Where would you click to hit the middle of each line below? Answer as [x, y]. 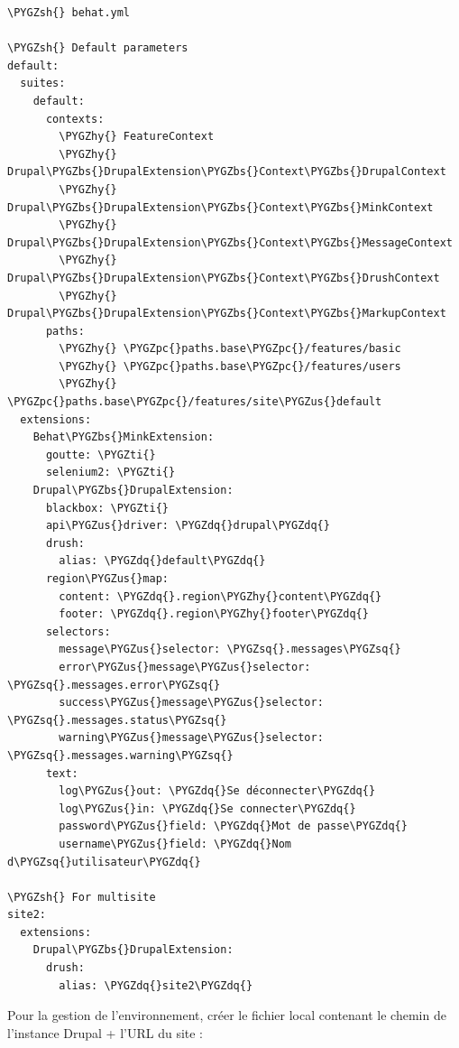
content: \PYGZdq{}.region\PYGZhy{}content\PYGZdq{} [220, 596]
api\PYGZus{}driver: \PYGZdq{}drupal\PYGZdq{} [188, 526]
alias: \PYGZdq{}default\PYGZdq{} [162, 561]
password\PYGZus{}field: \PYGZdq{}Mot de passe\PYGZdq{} [233, 826]
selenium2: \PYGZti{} [110, 473]
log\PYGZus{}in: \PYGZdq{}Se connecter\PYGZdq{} [207, 808]
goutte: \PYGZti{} [101, 454]
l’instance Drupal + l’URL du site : [106, 1032]
